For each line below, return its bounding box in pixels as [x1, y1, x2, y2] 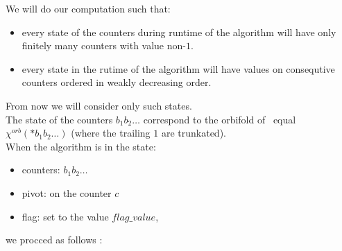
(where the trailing [71, 125, 151, 140]
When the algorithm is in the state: [6, 139, 156, 153]
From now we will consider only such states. [6, 98, 192, 112]
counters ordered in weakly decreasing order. [22, 75, 212, 89]
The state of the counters [6, 112, 113, 126]
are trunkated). [161, 125, 226, 140]
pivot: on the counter [22, 185, 112, 200]
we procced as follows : [6, 232, 103, 247]
